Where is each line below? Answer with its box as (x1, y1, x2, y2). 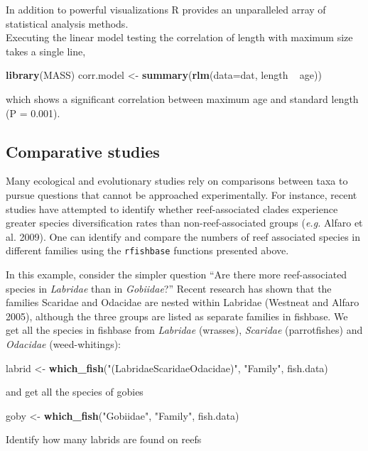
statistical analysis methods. (6, 16, 129, 31)
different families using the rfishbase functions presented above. (6, 243, 289, 258)
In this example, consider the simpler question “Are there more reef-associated (6, 266, 347, 281)
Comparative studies (6, 140, 160, 162)
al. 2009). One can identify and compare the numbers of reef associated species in (6, 229, 361, 244)
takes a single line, (6, 43, 86, 58)
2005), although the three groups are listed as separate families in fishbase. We (6, 308, 348, 323)
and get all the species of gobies (6, 384, 144, 399)
